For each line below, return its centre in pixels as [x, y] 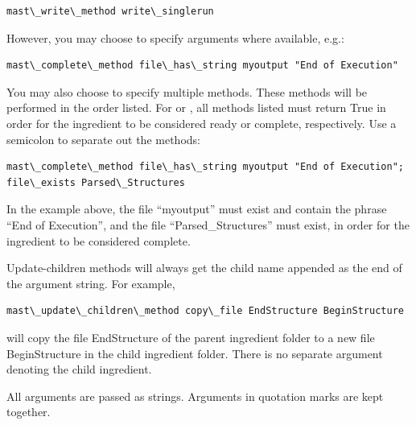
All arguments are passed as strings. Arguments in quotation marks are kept [195, 396]
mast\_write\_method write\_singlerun [110, 11]
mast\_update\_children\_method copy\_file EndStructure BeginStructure [205, 311]
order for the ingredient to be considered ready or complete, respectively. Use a [202, 123]
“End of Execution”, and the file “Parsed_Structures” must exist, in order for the [208, 224]
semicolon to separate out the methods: [103, 139]
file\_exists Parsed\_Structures [96, 182]
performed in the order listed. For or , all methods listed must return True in [196, 107]
